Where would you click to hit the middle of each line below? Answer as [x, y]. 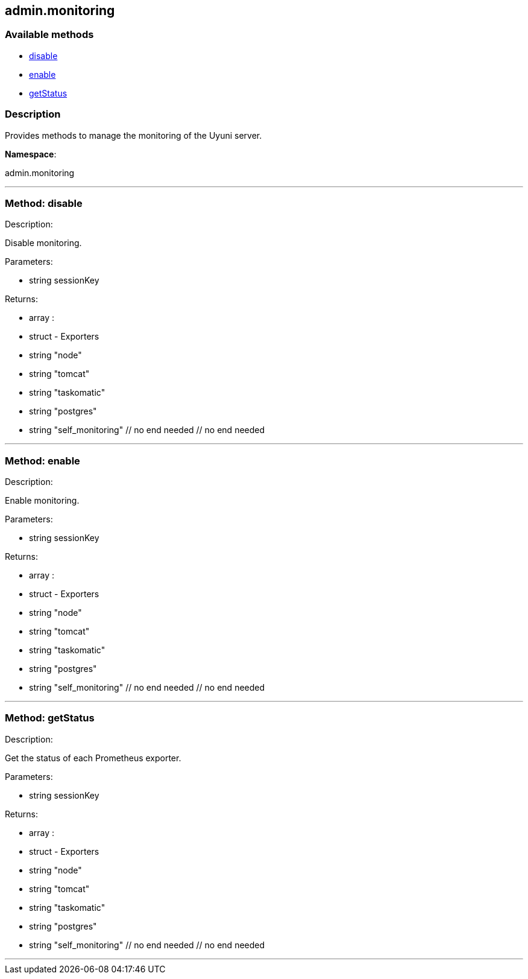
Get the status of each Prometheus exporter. [93, 758]
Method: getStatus [50, 718]
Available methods [49, 35]
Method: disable [44, 203]
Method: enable [42, 461]
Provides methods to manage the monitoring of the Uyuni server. [134, 135]
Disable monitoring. [43, 243]
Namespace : [31, 154]
